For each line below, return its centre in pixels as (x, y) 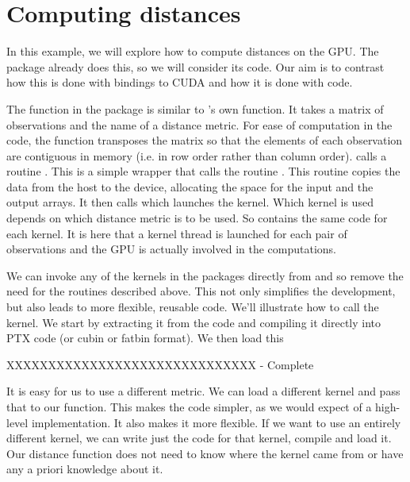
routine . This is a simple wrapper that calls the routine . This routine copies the (203, 171)
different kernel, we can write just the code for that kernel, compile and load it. (199, 438)
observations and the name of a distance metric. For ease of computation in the (199, 124)
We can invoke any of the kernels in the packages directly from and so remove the (205, 275)
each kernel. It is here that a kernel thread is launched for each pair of (177, 233)
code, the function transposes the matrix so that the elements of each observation (205, 140)
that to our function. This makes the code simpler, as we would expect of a (189, 407)
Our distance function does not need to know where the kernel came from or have (205, 453)
